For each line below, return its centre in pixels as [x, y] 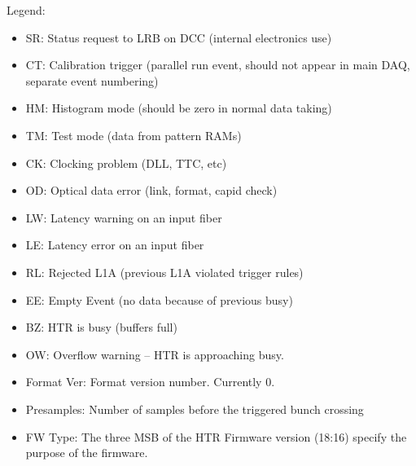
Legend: [26, 10]
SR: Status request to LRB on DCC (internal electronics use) [179, 37]
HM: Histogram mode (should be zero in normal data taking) [179, 108]
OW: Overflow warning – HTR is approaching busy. [155, 354]
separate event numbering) [92, 80]
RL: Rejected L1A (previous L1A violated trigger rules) [164, 272]
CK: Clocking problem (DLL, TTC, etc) [126, 163]
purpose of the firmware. [87, 453]
